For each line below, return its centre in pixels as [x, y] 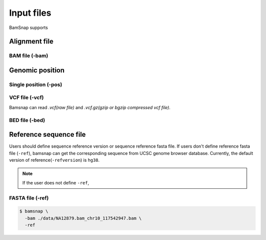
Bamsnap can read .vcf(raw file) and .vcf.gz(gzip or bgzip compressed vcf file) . [90, 107]
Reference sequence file [48, 135]
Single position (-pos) [36, 85]
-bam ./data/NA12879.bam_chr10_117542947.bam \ [83, 218]
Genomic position [37, 70]
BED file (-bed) [27, 120]
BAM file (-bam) [29, 56]
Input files [30, 13]
